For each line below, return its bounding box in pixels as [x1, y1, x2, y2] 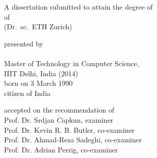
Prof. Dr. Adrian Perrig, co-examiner [4, 144, 118, 154]
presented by [4, 38, 43, 48]
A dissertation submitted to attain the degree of [4, 2, 153, 12]
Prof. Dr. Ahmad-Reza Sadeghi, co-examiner [4, 134, 142, 145]
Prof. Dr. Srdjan [4, 114, 55, 125]
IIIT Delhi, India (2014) [4, 68, 78, 78]
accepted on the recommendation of [4, 104, 115, 115]
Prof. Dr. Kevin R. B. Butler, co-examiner [4, 124, 135, 135]
